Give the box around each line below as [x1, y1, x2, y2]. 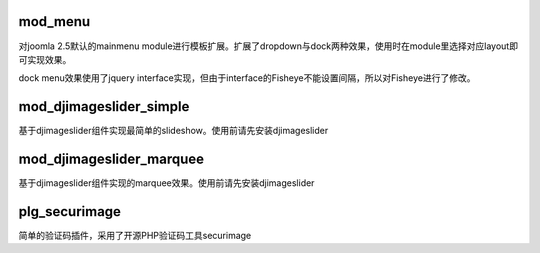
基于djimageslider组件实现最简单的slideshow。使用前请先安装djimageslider [18, 125, 329, 137]
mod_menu [18, 13, 91, 30]
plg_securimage [18, 203, 122, 220]
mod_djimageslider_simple [18, 98, 190, 115]
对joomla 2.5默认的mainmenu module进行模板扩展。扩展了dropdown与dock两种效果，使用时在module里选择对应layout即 [18, 40, 519, 52]
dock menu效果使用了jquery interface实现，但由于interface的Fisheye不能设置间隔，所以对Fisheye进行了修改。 [18, 72, 476, 84]
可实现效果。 [18, 53, 72, 65]
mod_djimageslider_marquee [18, 151, 205, 168]
